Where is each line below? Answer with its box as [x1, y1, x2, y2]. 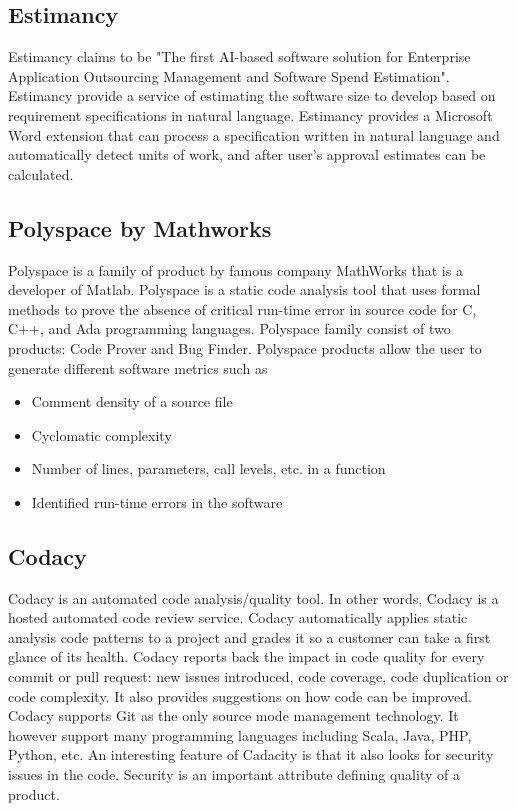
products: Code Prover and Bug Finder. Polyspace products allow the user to [8, 337, 482, 358]
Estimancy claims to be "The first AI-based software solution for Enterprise [8, 46, 471, 67]
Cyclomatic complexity [31, 424, 172, 445]
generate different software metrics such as [8, 357, 268, 378]
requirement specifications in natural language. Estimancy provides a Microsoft [8, 104, 493, 125]
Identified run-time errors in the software [31, 491, 283, 512]
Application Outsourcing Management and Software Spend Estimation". [8, 65, 450, 86]
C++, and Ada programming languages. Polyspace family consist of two [8, 318, 451, 339]
